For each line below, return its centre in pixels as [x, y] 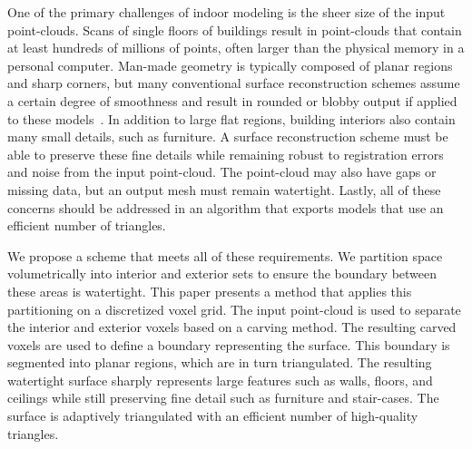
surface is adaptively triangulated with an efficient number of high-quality [213, 416]
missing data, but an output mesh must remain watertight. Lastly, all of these [224, 189]
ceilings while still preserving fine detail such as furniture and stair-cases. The [223, 398]
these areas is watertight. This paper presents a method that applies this [210, 291]
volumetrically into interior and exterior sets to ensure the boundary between [222, 273]
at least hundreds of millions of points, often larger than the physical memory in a [236, 48]
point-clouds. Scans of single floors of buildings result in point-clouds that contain [235, 29]
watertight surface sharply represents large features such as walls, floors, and [220, 380]
